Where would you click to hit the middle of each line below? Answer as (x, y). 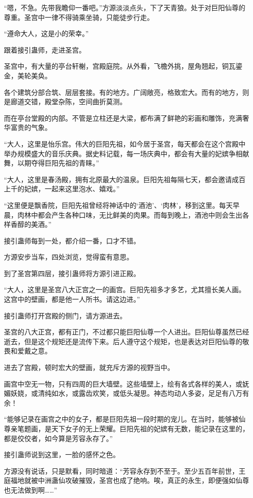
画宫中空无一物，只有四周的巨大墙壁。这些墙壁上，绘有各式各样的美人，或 (123, 383)
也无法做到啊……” (31, 489)
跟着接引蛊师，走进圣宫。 (45, 49)
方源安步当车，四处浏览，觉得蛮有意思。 (69, 257)
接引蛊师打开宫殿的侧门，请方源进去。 (65, 315)
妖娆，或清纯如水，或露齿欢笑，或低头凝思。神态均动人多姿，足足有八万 (126, 393)
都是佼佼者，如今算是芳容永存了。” (58, 438)
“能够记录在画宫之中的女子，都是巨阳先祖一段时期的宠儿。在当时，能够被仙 (125, 419)
